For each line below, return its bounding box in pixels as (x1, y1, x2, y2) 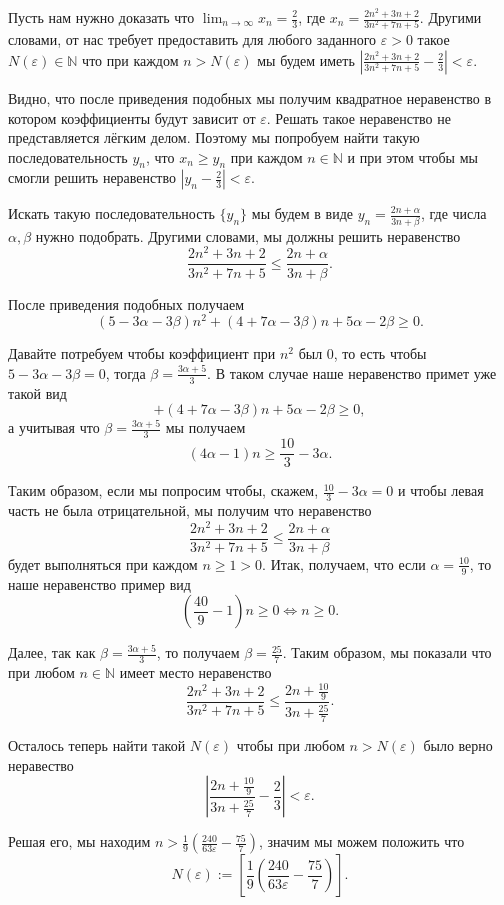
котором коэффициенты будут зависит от (8, 107, 256, 128)
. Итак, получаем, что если (262, 553, 426, 574)
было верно (423, 735, 493, 756)
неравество (8, 754, 74, 775)
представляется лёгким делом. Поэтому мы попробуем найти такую (8, 127, 420, 148)
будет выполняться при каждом (8, 553, 198, 574)
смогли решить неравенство (8, 167, 176, 188)
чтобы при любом (236, 735, 345, 756)
